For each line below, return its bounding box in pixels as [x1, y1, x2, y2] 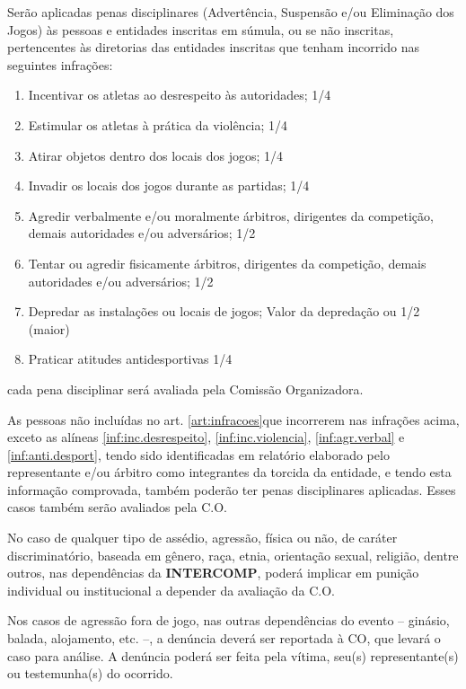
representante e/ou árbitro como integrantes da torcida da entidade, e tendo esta [7, 463, 452, 481]
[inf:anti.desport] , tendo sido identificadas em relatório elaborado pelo [7, 445, 390, 464]
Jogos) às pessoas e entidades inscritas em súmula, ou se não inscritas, [7, 20, 394, 39]
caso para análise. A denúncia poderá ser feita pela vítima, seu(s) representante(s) [7, 646, 459, 665]
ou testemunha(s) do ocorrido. [7, 664, 173, 683]
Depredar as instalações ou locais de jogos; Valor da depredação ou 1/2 [28, 302, 420, 321]
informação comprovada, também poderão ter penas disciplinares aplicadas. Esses [7, 480, 456, 499]
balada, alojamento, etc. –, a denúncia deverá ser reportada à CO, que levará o [7, 629, 441, 648]
